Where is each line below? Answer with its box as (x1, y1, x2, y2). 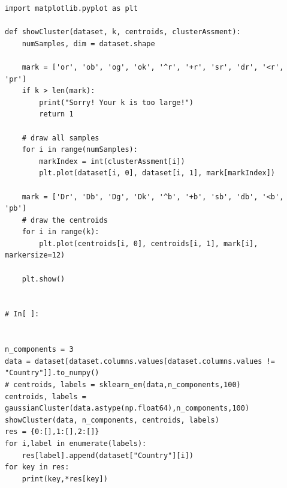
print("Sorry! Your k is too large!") (39, 98, 194, 107)
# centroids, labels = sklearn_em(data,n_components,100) (5, 381, 241, 389)
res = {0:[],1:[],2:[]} (5, 427, 99, 436)
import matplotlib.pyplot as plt (5, 4, 138, 13)
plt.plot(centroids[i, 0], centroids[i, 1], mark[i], (39, 239, 258, 248)
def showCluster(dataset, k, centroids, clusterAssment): (5, 28, 241, 37)
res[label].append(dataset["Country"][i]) (22, 451, 194, 460)
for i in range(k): (22, 227, 99, 236)
